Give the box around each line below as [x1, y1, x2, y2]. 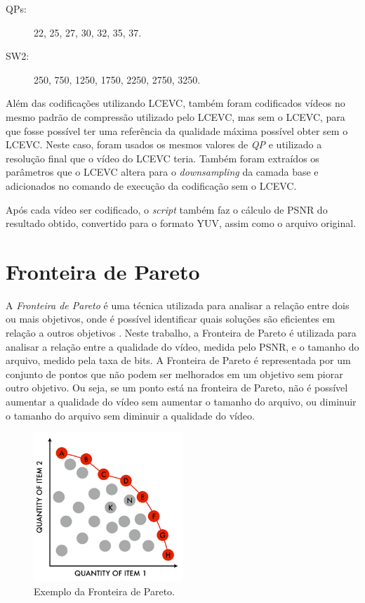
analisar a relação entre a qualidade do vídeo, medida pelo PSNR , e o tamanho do [6, 339, 359, 354]
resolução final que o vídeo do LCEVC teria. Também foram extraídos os [6, 150, 319, 165]
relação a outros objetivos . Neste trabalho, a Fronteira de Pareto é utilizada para [6, 325, 357, 340]
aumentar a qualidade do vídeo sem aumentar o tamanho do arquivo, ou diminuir [6, 394, 357, 408]
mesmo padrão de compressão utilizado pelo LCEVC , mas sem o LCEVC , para [6, 109, 345, 124]
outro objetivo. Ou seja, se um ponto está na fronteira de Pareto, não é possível [6, 380, 348, 395]
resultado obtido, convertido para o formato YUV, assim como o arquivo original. [6, 216, 357, 231]
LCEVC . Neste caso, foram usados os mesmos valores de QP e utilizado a [6, 137, 322, 152]
